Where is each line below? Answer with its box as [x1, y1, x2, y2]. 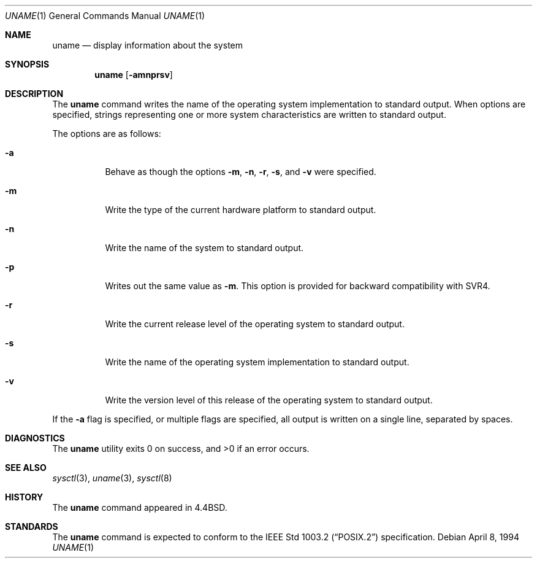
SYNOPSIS [5, 59, 50, 69]
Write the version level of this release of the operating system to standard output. [105, 395, 433, 405]
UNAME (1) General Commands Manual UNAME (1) [5, 10, 205, 21]
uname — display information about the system [52, 40, 243, 50]
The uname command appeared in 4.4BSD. [52, 502, 227, 513]
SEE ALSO [5, 462, 47, 473]
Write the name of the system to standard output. [105, 243, 304, 253]
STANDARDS [5, 521, 58, 532]
